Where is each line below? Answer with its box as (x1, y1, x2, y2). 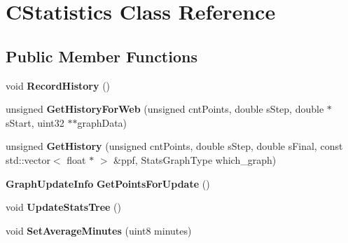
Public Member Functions (6, 45, 197, 67)
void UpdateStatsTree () (6, 200, 121, 214)
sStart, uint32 (6, 115, 64, 130)
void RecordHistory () (6, 78, 111, 92)
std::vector (6, 152, 50, 167)
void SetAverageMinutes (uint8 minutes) (6, 223, 192, 237)
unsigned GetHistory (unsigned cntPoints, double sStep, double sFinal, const (6, 139, 343, 153)
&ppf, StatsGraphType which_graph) (113, 152, 277, 167)
